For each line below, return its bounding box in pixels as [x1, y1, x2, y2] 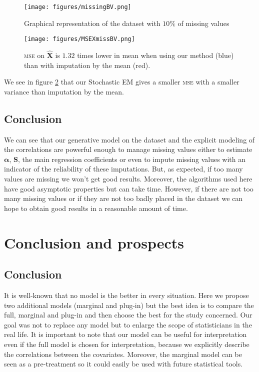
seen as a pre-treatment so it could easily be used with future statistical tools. [4, 358, 243, 369]
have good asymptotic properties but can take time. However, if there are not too [4, 183, 253, 193]
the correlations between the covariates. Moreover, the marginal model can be [4, 348, 242, 359]
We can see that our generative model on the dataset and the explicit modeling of [4, 134, 255, 144]
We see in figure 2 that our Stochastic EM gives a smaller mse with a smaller [4, 76, 239, 87]
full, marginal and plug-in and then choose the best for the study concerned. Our [4, 309, 252, 320]
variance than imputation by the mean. [4, 86, 124, 96]
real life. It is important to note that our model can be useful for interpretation [4, 329, 247, 339]
